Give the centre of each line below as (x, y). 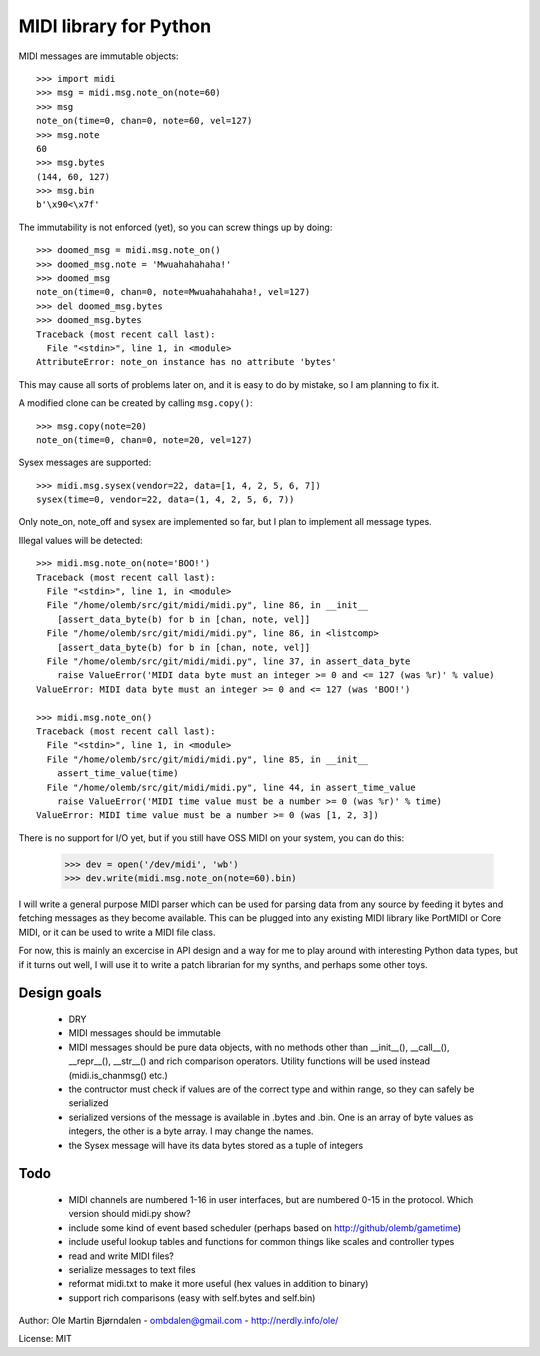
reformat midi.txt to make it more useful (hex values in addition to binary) (218, 1284)
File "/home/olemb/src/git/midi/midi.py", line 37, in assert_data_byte (228, 661)
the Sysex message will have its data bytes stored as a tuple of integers (216, 1145)
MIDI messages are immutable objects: (98, 56)
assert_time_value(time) (117, 773)
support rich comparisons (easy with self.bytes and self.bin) (192, 1297)
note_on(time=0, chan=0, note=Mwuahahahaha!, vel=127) (173, 292)
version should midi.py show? (129, 1214)
